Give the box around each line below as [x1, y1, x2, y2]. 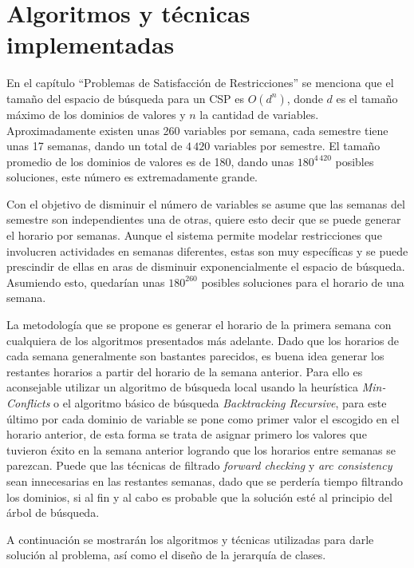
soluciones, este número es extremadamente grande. [6, 169, 258, 185]
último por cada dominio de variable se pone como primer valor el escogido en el [6, 410, 400, 427]
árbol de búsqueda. [6, 504, 100, 521]
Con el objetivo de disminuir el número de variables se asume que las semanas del [6, 195, 405, 212]
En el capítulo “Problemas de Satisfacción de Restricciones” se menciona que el [6, 74, 394, 91]
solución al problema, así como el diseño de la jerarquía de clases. [6, 546, 326, 563]
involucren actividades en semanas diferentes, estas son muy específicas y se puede [6, 242, 408, 259]
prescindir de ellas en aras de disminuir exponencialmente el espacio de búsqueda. [6, 258, 405, 275]
